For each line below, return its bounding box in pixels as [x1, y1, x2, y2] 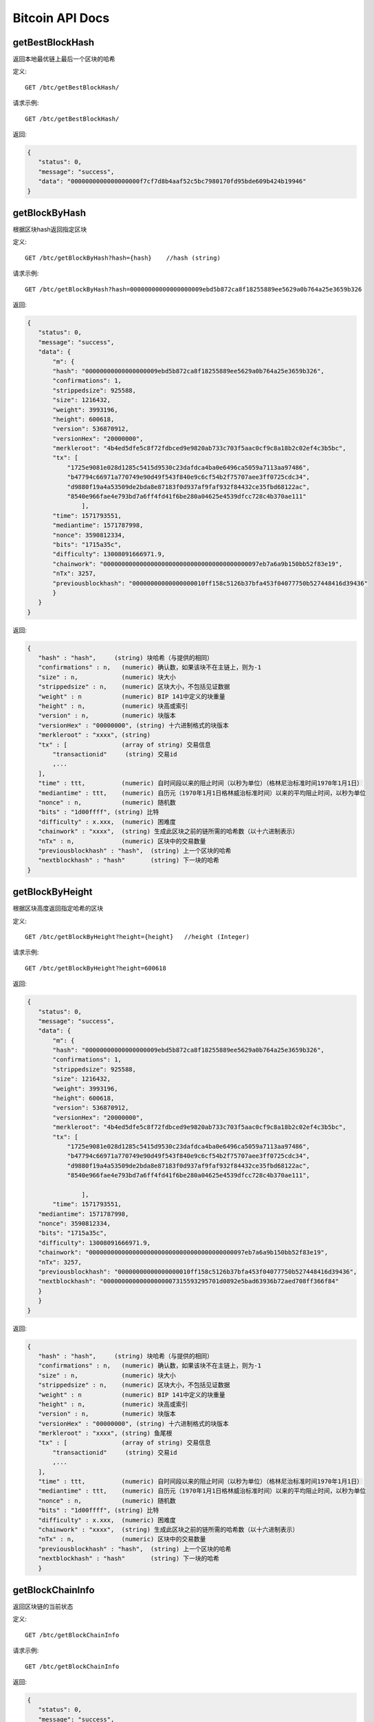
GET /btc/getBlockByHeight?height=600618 [25, 964, 166, 972]
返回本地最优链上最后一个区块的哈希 [12, 55, 115, 63]
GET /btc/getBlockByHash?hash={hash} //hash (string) [25, 253, 221, 262]
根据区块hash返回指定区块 [12, 225, 87, 234]
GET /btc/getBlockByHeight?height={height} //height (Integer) [25, 933, 250, 940]
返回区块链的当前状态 [12, 1602, 74, 1611]
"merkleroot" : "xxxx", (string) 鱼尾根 [38, 1429, 173, 1438]
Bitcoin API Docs [12, 10, 110, 25]
